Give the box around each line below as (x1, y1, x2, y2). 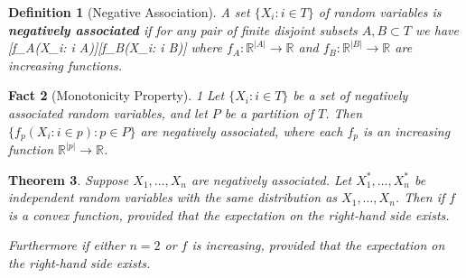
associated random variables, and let (8, 103, 208, 122)
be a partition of (224, 103, 314, 122)
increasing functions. (8, 55, 123, 74)
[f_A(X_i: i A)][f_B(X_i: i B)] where (8, 38, 222, 57)
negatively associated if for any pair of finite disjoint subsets (8, 20, 358, 39)
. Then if (395, 188, 445, 207)
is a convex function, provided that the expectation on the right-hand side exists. (8, 205, 450, 224)
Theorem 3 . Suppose (8, 170, 129, 189)
